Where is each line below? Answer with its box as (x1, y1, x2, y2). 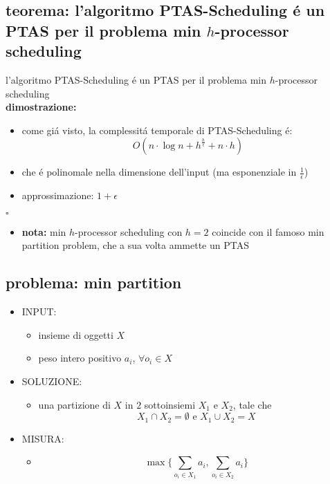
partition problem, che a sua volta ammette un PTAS (21, 238, 249, 252)
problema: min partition (6, 272, 182, 293)
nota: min (21, 224, 66, 239)
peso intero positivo (38, 351, 122, 365)
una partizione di (38, 397, 111, 411)
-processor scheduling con (75, 224, 183, 239)
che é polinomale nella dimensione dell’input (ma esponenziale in (21, 165, 297, 179)
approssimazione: (21, 188, 94, 203)
